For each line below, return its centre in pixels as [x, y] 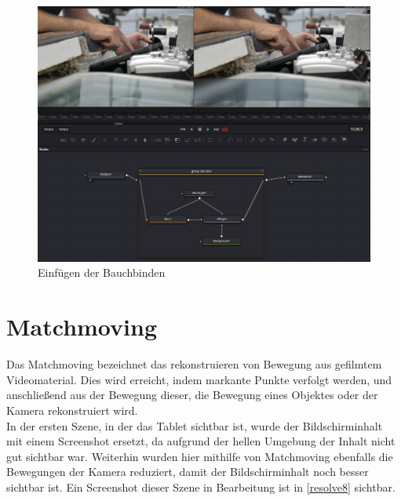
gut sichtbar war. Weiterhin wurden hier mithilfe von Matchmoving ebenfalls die [200, 456]
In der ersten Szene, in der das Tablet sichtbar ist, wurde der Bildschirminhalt [195, 425]
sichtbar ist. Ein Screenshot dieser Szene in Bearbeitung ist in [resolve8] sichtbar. [201, 486]
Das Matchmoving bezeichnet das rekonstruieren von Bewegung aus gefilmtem [194, 364]
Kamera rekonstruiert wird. [72, 410]
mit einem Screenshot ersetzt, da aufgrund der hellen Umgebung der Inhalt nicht [201, 441]
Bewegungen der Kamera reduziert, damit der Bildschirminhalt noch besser [188, 472]
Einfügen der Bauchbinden [102, 272]
